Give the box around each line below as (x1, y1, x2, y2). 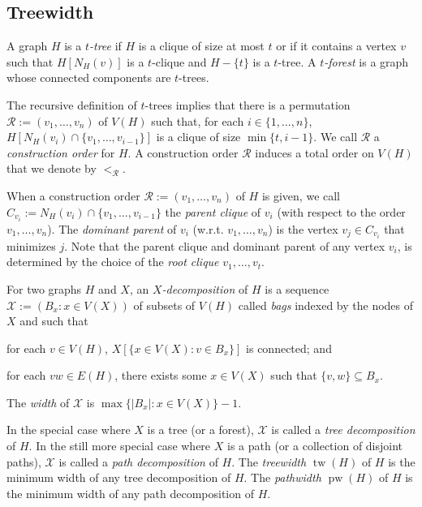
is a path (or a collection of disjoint (227, 437, 403, 454)
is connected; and (246, 339, 332, 356)
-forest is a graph (324, 53, 409, 70)
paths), (6, 453, 41, 470)
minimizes (6, 237, 56, 254)
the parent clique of (165, 203, 261, 220)
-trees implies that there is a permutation (144, 96, 351, 113)
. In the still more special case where (28, 437, 211, 454)
